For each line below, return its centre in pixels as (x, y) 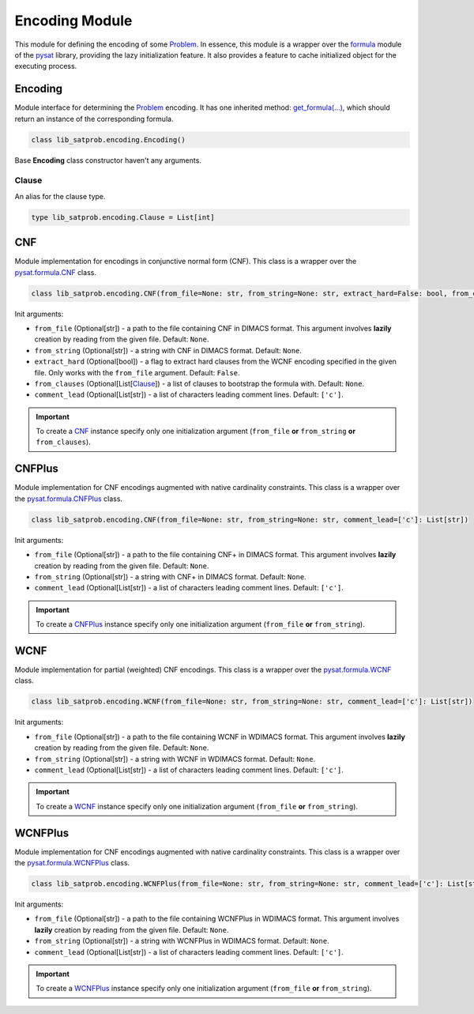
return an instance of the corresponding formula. (94, 119)
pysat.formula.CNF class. (55, 272)
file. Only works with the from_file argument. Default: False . (137, 372)
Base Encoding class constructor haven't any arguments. (108, 160)
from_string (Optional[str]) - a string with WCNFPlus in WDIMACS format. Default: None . (182, 941)
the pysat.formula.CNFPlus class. (68, 499)
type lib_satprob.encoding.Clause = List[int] (123, 217)
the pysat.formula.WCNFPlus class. (72, 863)
